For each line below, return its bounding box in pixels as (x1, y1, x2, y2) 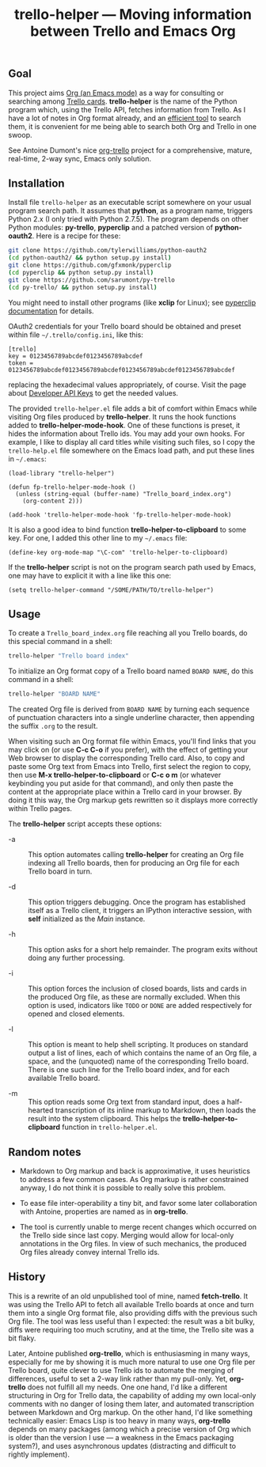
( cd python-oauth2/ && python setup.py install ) (8, 254, 172, 262)
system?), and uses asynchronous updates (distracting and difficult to (8, 1441, 236, 1450)
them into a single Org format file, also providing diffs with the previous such (8, 1308, 258, 1317)
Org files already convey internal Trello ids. (19, 1248, 160, 1257)
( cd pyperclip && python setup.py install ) (8, 269, 154, 277)
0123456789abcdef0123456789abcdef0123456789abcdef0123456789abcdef (8, 366, 236, 373)
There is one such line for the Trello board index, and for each (28, 1065, 230, 1075)
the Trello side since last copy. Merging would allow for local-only (19, 1230, 234, 1240)
